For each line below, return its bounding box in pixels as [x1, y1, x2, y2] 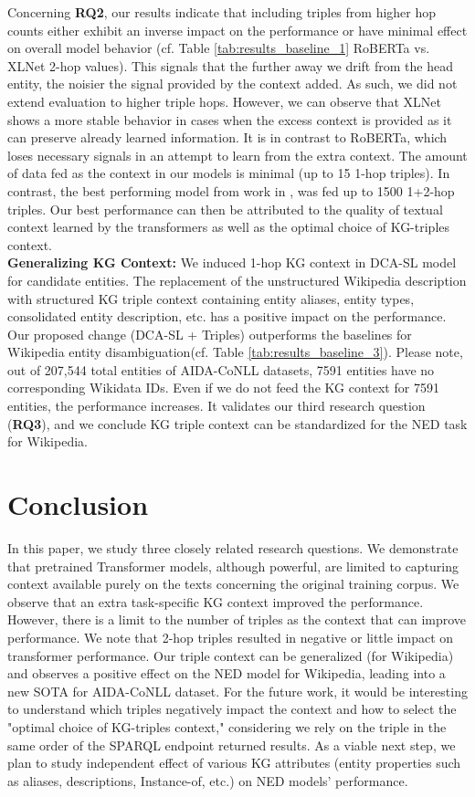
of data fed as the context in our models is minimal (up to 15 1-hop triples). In [7, 163, 450, 183]
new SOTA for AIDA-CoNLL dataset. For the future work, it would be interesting [7, 681, 468, 700]
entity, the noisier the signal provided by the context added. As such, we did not [7, 74, 458, 93]
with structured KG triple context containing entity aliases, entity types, [7, 288, 415, 308]
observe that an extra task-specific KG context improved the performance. [7, 592, 424, 611]
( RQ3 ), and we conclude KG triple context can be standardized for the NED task [7, 414, 468, 433]
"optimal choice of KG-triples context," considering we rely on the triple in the [7, 717, 447, 736]
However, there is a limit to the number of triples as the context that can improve [7, 610, 467, 629]
